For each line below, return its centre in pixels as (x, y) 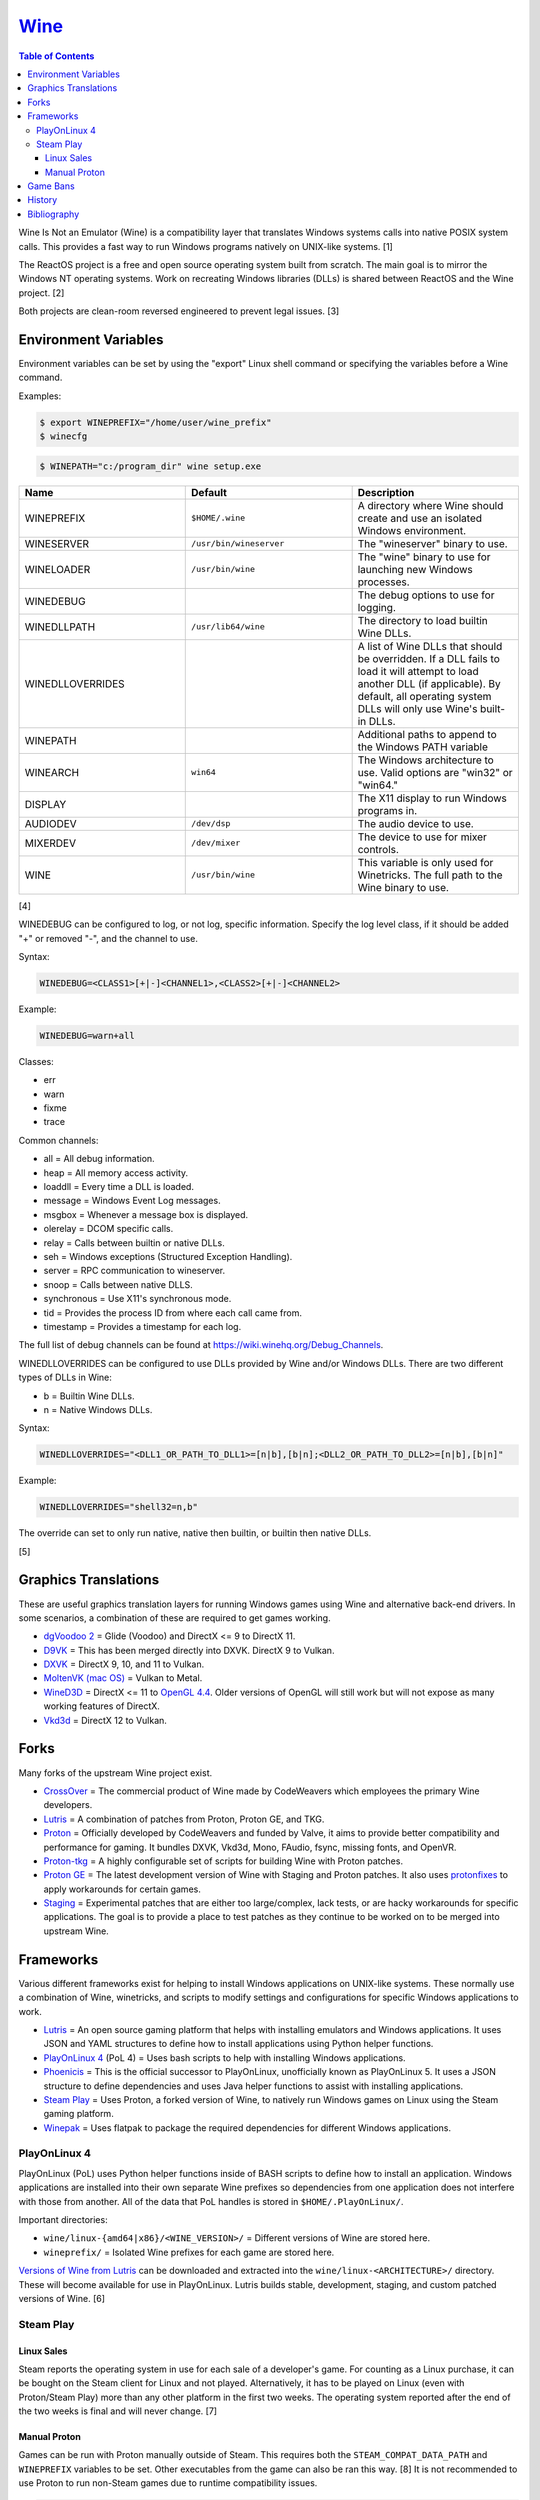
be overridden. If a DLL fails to (428, 658)
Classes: (36, 1061)
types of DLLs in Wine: (65, 1377)
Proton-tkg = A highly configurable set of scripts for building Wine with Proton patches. (223, 1861)
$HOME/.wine (218, 518)
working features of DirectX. (101, 1706)
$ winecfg (63, 436)
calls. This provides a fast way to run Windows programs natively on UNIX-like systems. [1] (206, 246)
